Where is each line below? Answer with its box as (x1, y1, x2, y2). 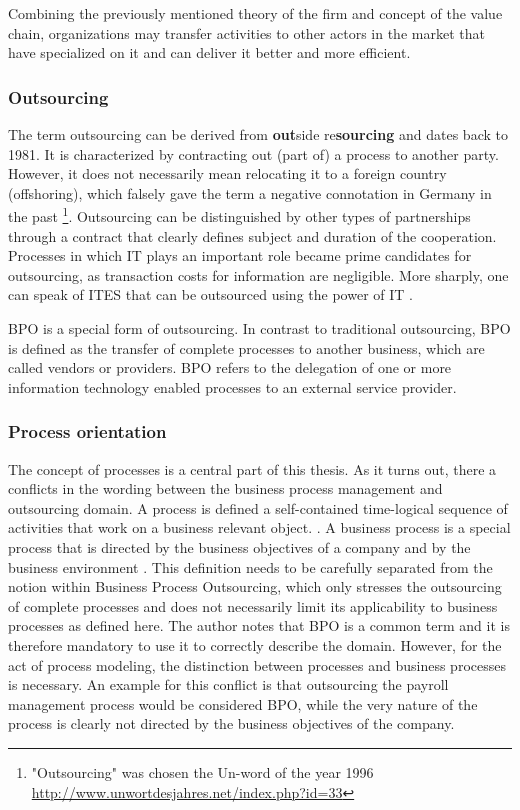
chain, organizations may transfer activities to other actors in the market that (8, 22, 485, 43)
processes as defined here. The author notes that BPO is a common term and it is (8, 615, 510, 636)
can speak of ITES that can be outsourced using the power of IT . (8, 284, 413, 305)
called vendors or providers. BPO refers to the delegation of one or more (8, 357, 452, 378)
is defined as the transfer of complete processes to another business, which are (8, 337, 485, 358)
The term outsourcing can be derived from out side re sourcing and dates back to (8, 124, 508, 144)
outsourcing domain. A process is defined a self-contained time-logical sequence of (8, 497, 508, 518)
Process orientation (8, 419, 167, 444)
